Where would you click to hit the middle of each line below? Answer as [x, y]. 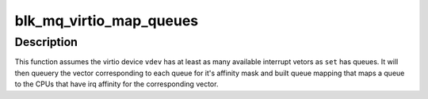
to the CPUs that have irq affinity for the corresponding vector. [117, 84]
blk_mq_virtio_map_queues [107, 21]
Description [46, 42]
